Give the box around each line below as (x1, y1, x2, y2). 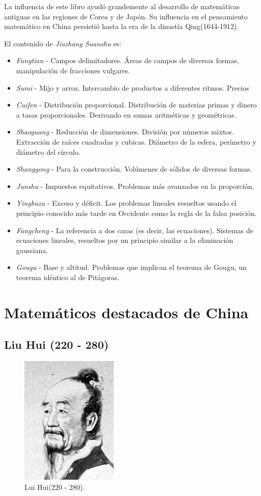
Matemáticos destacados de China (4, 301, 249, 322)
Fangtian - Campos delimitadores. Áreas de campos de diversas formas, (16, 55, 239, 66)
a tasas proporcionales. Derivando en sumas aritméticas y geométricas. (16, 109, 237, 120)
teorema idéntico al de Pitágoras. (16, 271, 119, 282)
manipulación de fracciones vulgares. (16, 65, 130, 75)
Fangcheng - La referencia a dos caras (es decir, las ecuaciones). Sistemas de (16, 225, 253, 235)
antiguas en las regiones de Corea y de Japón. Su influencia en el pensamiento (4, 11, 248, 21)
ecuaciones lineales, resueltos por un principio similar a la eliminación (16, 235, 233, 245)
